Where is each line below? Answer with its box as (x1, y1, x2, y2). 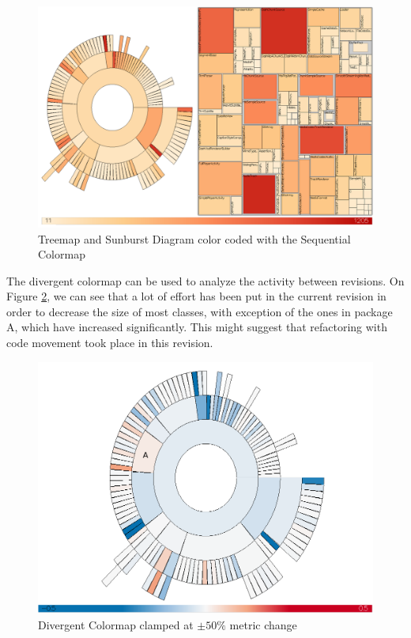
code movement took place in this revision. (6, 334, 213, 351)
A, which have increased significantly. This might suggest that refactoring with (6, 319, 387, 335)
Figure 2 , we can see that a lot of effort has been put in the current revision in (6, 288, 386, 304)
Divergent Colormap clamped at (38, 616, 194, 632)
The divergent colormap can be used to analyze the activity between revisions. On (6, 272, 405, 289)
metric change (229, 616, 297, 632)
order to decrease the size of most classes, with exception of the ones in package (6, 303, 393, 319)
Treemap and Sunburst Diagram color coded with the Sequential (38, 230, 351, 247)
